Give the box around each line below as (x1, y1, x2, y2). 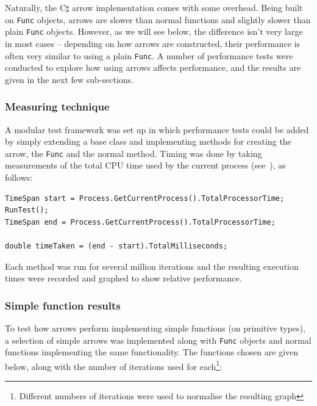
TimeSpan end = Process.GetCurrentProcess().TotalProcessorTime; (5, 217, 276, 227)
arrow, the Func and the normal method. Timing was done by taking (5, 147, 262, 159)
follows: (5, 171, 33, 183)
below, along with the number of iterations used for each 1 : (5, 358, 223, 372)
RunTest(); (5, 206, 49, 215)
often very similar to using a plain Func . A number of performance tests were (5, 49, 293, 62)
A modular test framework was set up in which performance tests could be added (5, 123, 309, 136)
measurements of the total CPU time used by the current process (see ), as (5, 159, 286, 172)
